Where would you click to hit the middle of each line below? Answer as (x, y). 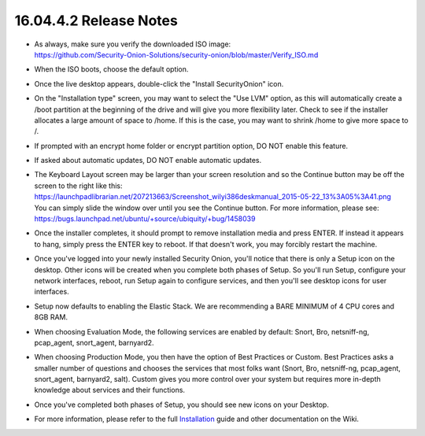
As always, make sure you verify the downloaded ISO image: (133, 44)
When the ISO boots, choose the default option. (111, 69)
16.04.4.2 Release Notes (96, 20)
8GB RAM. (51, 317)
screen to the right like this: (78, 186)
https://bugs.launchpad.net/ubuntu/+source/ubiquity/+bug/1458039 (145, 219)
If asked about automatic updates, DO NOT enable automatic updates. (148, 161)
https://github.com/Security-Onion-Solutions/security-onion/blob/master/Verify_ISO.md (176, 54)
